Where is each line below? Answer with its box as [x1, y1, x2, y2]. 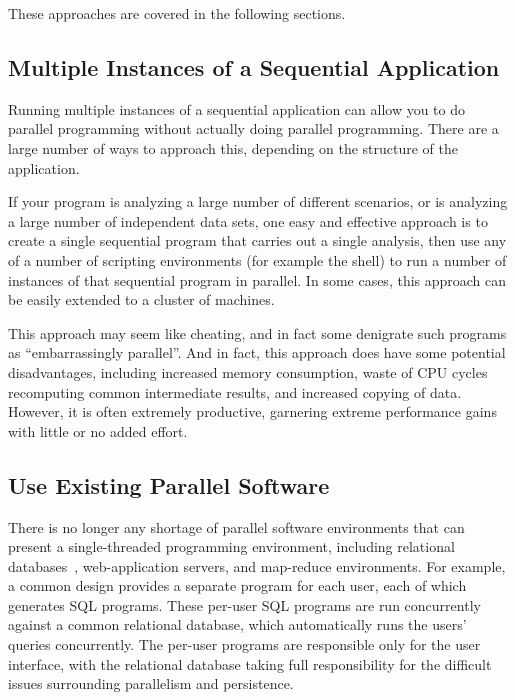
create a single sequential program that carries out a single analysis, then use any [8, 230, 507, 251]
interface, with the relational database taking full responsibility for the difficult [8, 653, 492, 674]
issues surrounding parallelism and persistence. [8, 673, 294, 694]
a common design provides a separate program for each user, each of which [8, 575, 467, 596]
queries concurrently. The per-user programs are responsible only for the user [8, 634, 481, 655]
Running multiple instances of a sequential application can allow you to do [8, 98, 466, 119]
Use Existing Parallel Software [8, 469, 330, 500]
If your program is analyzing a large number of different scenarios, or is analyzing [8, 191, 508, 212]
